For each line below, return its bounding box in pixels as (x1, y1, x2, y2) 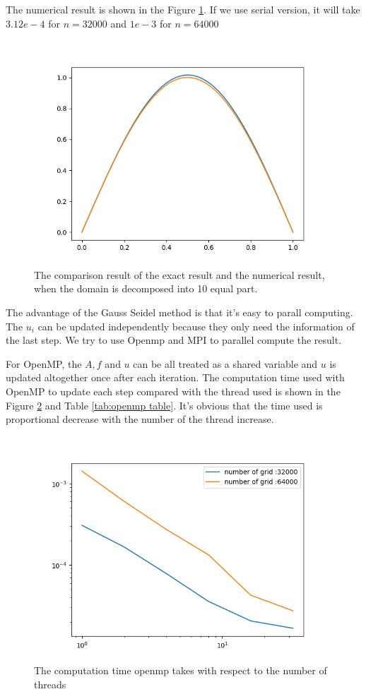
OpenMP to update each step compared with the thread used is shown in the (6, 383, 341, 398)
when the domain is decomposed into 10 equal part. (34, 281, 258, 296)
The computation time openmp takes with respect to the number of (34, 663, 327, 678)
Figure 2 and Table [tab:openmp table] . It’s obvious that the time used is (6, 397, 323, 412)
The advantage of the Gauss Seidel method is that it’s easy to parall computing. (6, 304, 353, 319)
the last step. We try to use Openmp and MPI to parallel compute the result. (6, 333, 342, 347)
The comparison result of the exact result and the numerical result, (34, 267, 325, 282)
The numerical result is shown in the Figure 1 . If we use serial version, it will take (6, 2, 360, 16)
